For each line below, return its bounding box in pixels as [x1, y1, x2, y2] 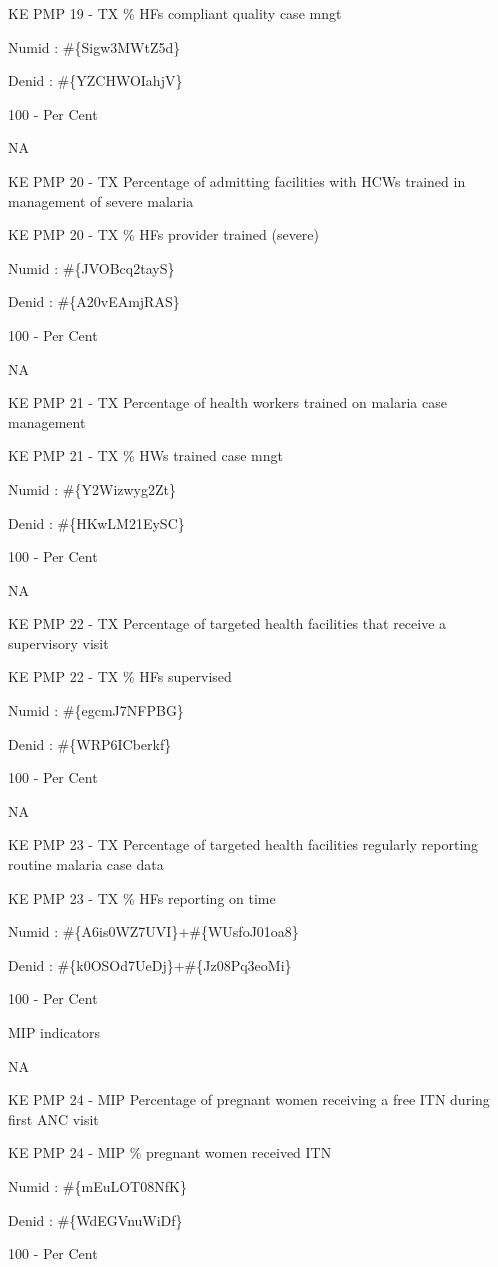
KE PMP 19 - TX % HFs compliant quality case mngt [8, 3, 342, 23]
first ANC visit [8, 1108, 99, 1129]
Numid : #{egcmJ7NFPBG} [8, 700, 184, 721]
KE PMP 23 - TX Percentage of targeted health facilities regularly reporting [8, 834, 479, 855]
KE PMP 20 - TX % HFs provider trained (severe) [8, 224, 320, 245]
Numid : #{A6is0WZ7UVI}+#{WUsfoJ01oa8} [8, 921, 299, 942]
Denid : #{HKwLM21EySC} [8, 512, 185, 533]
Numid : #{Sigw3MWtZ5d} [8, 36, 181, 57]
